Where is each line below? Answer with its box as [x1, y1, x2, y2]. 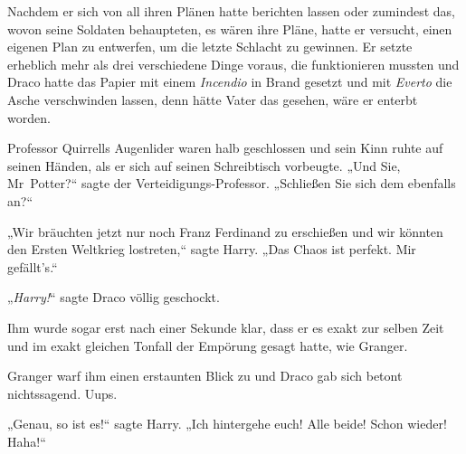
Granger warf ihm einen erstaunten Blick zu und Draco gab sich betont [7, 366, 403, 385]
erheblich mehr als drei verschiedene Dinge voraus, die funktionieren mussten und [7, 54, 460, 73]
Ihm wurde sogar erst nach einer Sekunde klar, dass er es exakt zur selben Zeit [7, 317, 444, 336]
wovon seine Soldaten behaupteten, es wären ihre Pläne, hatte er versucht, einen [7, 19, 452, 38]
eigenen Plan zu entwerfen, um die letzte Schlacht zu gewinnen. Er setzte [7, 37, 413, 56]
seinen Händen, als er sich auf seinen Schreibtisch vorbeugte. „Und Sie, [7, 156, 401, 175]
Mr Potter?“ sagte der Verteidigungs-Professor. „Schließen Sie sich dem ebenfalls [7, 174, 456, 193]
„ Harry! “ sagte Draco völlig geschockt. [7, 288, 220, 307]
